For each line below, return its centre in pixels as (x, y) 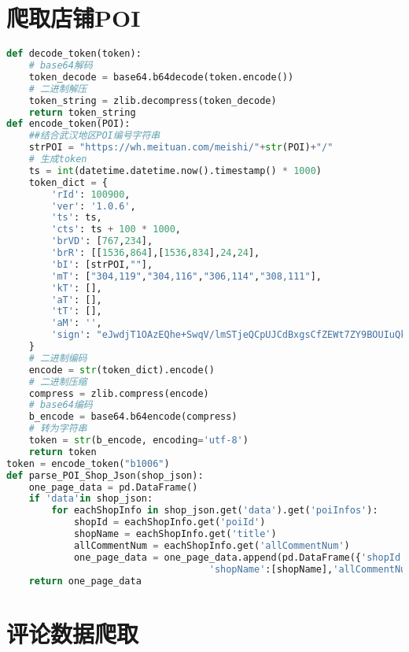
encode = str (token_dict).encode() (122, 370)
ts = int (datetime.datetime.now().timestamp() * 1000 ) (175, 170)
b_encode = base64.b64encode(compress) (133, 417)
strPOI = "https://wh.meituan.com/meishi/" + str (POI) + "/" (181, 148)
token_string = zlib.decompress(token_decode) (153, 100)
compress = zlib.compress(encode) (119, 393)
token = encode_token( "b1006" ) (88, 463)
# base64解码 (61, 65)
